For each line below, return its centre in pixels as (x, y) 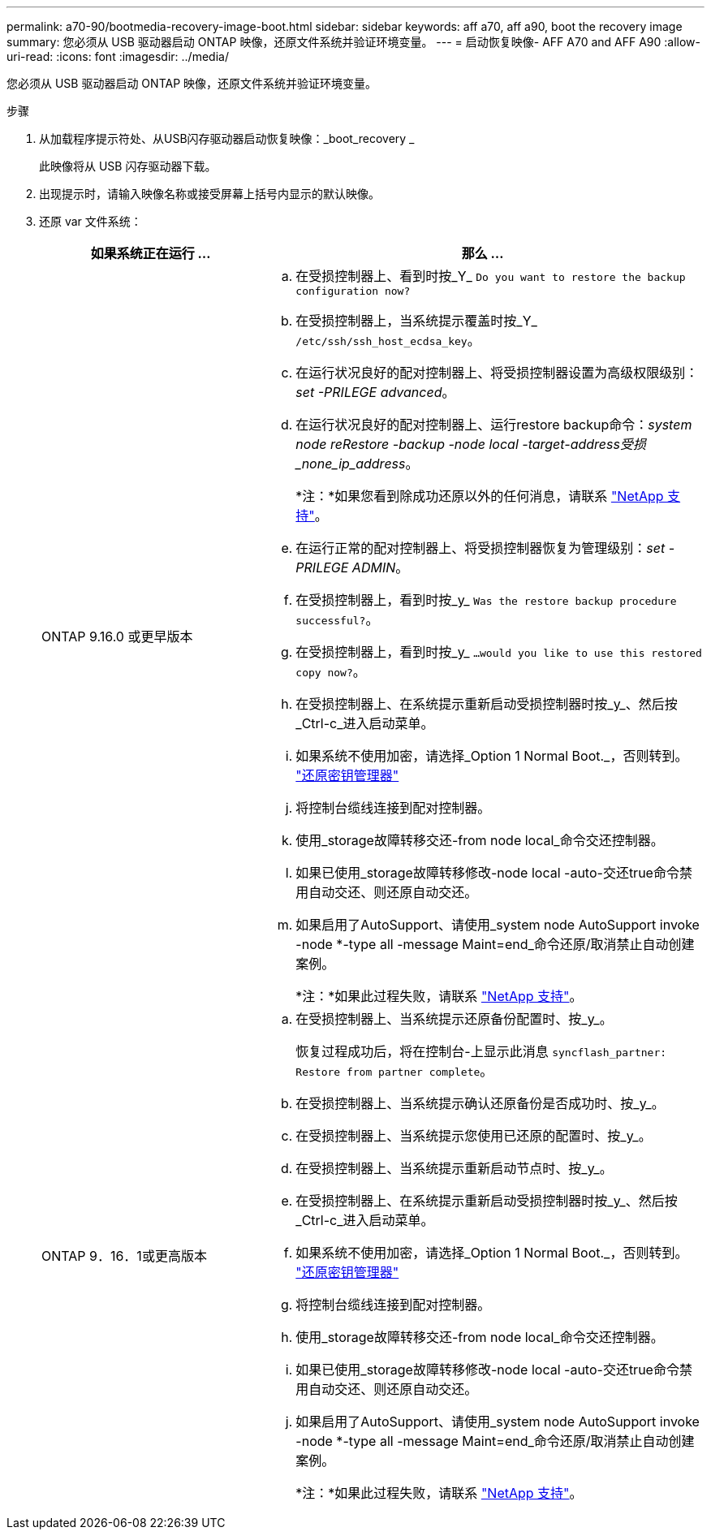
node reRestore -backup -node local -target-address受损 (471, 444)
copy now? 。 (331, 671)
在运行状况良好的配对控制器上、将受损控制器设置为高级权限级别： (497, 373)
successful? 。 (337, 619)
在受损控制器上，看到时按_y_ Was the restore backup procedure (486, 600)
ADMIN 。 (380, 567)
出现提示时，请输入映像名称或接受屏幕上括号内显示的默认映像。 (209, 194)
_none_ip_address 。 (357, 464)
